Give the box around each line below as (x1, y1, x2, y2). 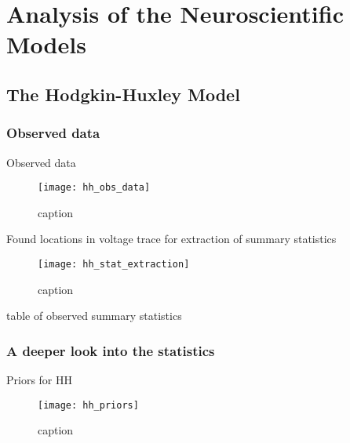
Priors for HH (6, 372, 73, 388)
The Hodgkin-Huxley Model (6, 82, 240, 106)
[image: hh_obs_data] (38, 182, 151, 194)
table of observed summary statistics (6, 307, 182, 324)
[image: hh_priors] (38, 399, 139, 411)
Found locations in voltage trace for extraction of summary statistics (6, 231, 337, 247)
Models (6, 28, 86, 60)
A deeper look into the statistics (6, 340, 215, 360)
